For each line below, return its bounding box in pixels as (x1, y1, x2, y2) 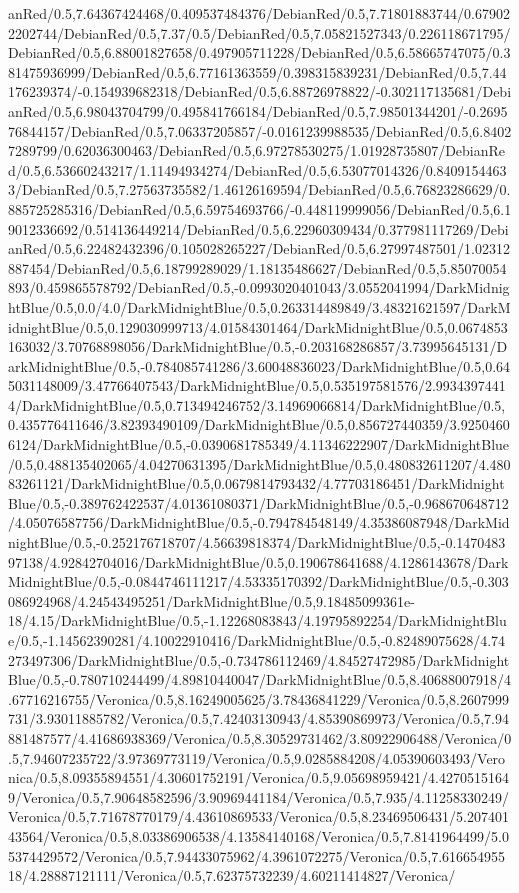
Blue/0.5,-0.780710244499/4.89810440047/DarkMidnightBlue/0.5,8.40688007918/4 (8, 669, 512, 690)
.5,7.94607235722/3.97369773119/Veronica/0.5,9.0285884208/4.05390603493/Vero (8, 747, 506, 768)
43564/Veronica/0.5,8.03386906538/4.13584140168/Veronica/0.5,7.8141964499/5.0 (8, 825, 510, 846)
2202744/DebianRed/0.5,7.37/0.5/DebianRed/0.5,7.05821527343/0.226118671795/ (8, 22, 511, 43)
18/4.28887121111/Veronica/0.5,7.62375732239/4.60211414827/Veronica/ (8, 865, 456, 886)
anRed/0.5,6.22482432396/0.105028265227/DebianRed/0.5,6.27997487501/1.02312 (8, 238, 510, 259)
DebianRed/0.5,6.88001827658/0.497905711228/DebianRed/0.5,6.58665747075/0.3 (8, 42, 511, 63)
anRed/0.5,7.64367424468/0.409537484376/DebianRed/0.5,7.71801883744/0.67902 (8, 3, 510, 23)
